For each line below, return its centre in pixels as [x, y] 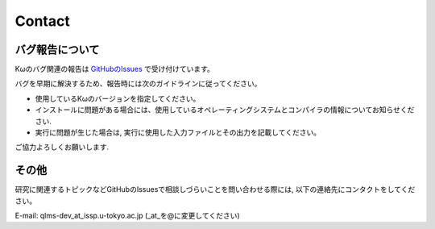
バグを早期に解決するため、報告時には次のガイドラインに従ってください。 [138, 84]
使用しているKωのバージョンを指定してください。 [118, 98]
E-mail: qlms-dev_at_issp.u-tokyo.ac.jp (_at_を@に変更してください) [128, 216]
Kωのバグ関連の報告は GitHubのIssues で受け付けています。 [115, 69]
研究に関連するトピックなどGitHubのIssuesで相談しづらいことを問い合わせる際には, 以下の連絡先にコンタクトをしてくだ [215, 189]
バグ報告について [57, 50]
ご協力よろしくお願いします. [62, 147]
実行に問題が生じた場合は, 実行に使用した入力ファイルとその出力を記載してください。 [178, 132]
